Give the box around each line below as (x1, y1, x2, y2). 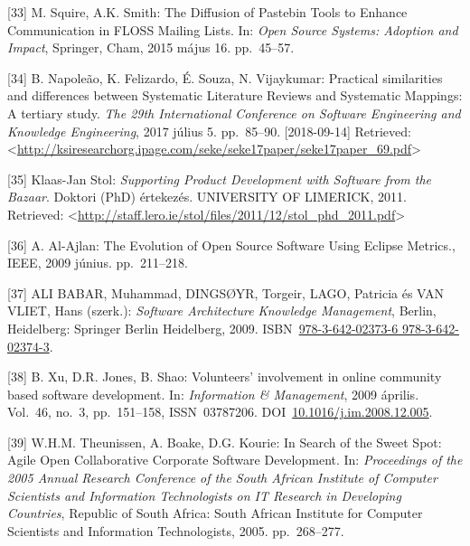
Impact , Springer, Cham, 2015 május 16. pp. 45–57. (7, 38, 295, 57)
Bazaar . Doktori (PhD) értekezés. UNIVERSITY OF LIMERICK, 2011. (7, 187, 407, 206)
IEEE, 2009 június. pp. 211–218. (7, 253, 188, 272)
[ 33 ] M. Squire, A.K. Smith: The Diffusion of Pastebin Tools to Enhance (7, 3, 408, 21)
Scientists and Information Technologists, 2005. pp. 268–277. (7, 521, 344, 540)
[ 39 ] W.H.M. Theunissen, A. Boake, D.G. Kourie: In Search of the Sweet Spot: (7, 432, 442, 451)
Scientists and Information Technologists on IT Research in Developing (7, 485, 401, 504)
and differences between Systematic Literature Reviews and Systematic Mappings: (7, 86, 463, 105)
